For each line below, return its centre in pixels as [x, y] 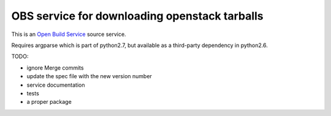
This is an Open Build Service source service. [69, 34]
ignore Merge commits [55, 68]
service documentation [56, 85]
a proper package [49, 102]
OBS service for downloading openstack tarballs [137, 16]
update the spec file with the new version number [89, 76]
